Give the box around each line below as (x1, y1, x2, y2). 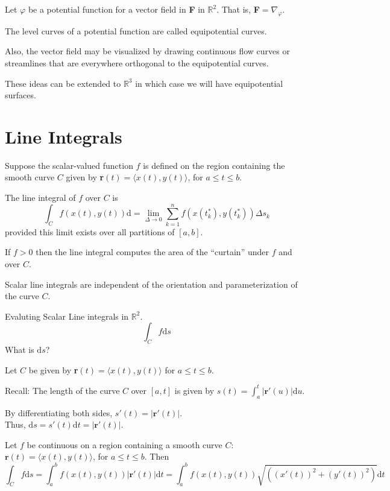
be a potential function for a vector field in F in (28, 3, 205, 15)
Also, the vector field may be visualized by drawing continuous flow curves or (5, 45, 290, 57)
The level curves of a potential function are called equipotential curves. (5, 24, 267, 37)
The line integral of (5, 191, 76, 204)
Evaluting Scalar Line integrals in (5, 309, 129, 322)
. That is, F (216, 3, 260, 15)
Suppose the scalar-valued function (5, 159, 133, 171)
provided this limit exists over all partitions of (5, 225, 175, 238)
